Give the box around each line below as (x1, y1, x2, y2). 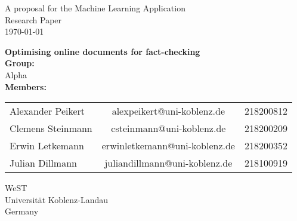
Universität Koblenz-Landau (5, 193, 108, 205)
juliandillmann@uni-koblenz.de (104, 156, 233, 170)
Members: (5, 80, 47, 93)
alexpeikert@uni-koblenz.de (112, 104, 225, 118)
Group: (5, 57, 35, 69)
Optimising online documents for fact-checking (5, 45, 200, 57)
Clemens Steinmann (10, 121, 92, 136)
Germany (5, 205, 39, 217)
